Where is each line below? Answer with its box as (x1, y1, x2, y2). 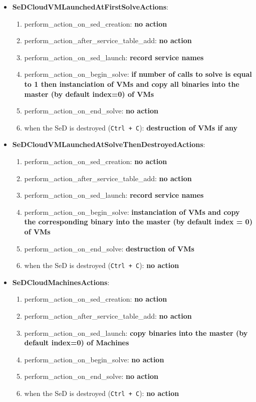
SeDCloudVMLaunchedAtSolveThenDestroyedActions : (12, 139, 205, 150)
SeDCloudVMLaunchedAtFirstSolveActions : (12, 2, 168, 12)
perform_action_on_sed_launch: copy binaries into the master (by (24, 327, 248, 338)
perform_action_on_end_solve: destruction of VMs (24, 243, 194, 253)
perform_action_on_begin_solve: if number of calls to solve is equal (24, 69, 252, 79)
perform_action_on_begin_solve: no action (24, 354, 164, 364)
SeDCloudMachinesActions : (12, 277, 110, 287)
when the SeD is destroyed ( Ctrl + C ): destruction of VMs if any (24, 122, 237, 132)
